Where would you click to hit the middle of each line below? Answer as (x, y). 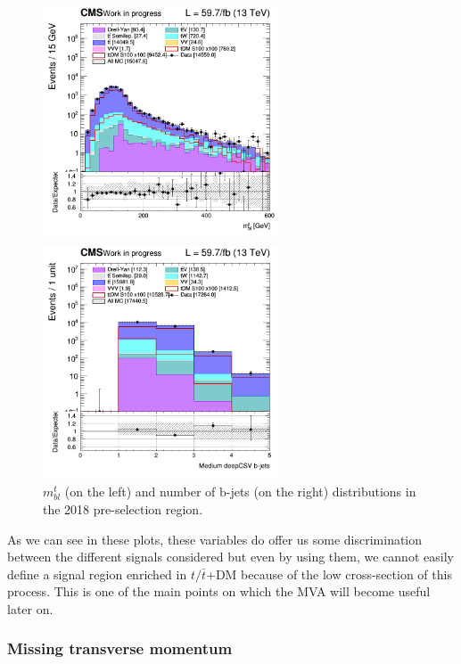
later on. (30, 608)
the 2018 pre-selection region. (123, 508)
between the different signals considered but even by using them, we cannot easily (230, 557)
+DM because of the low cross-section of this (329, 574)
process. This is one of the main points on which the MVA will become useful (219, 591)
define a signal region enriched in (97, 574)
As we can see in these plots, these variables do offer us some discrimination (215, 539)
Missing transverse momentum (120, 648)
